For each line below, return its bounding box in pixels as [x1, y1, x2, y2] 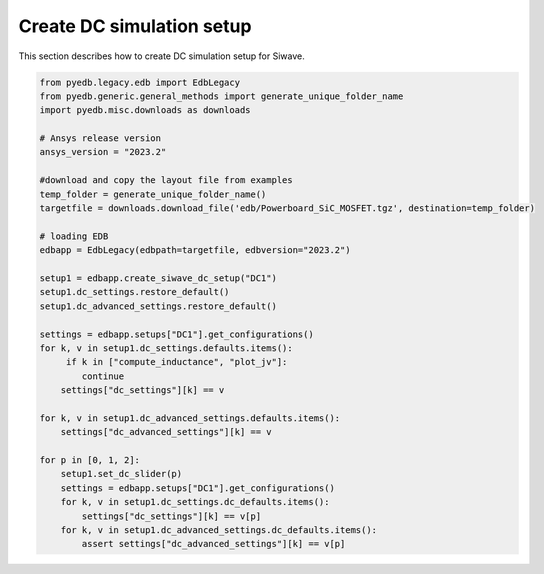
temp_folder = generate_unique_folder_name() [39, 188, 267, 200]
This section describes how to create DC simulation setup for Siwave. [18, 50, 305, 62]
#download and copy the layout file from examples [39, 175, 294, 186]
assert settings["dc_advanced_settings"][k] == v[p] [81, 538, 346, 550]
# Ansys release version [39, 133, 162, 144]
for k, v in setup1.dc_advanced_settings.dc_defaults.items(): [60, 525, 378, 536]
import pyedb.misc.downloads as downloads [39, 105, 251, 116]
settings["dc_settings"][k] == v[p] [81, 510, 262, 522]
